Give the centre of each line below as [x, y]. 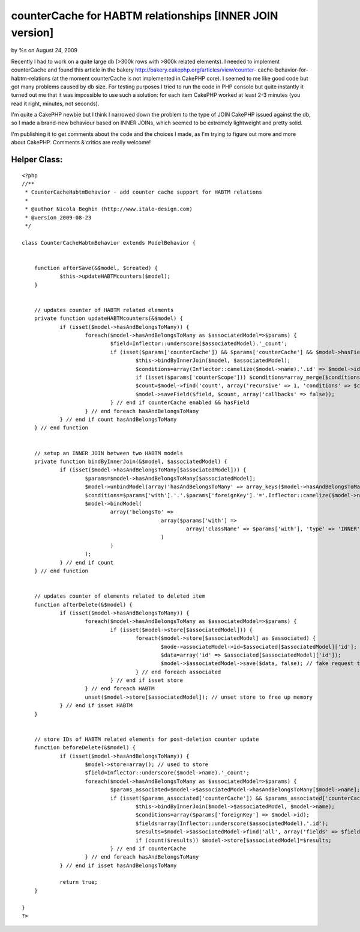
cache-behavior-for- [283, 70]
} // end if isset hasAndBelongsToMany [118, 865]
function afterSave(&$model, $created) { [96, 268]
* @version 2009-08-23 [58, 217]
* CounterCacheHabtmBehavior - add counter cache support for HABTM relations [143, 192]
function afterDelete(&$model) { [83, 605]
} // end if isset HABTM [96, 706]
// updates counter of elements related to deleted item [119, 596]
